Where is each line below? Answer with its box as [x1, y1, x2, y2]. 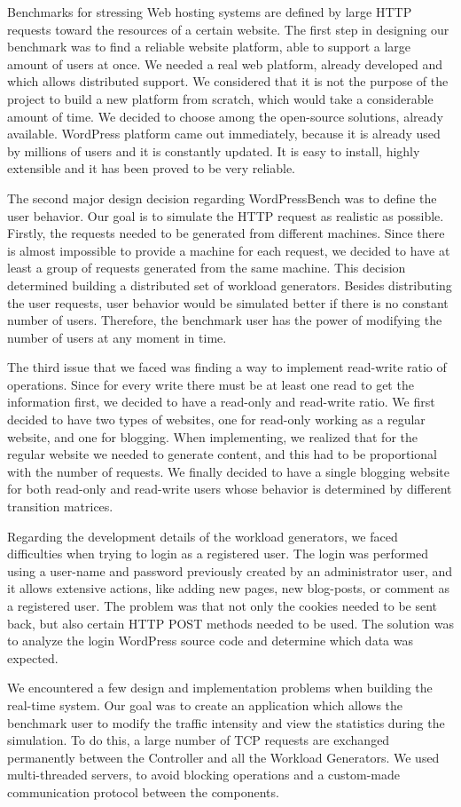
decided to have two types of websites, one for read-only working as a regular [7, 410, 426, 429]
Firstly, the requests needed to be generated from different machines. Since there [7, 224, 445, 242]
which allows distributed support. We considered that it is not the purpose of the [7, 72, 449, 91]
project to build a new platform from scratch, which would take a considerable [7, 89, 434, 107]
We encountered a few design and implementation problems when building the [7, 678, 433, 697]
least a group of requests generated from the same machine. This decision [7, 258, 406, 277]
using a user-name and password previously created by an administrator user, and [7, 561, 453, 580]
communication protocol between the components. [7, 782, 279, 801]
